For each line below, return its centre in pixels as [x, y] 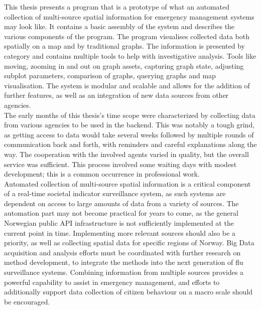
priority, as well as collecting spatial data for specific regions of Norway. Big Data [129, 243]
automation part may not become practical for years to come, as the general [121, 213]
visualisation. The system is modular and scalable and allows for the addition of [127, 85]
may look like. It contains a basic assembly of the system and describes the [119, 26]
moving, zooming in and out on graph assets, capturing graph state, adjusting [124, 65]
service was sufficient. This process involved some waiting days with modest [120, 164]
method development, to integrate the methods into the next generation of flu [124, 262]
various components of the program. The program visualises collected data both [127, 36]
